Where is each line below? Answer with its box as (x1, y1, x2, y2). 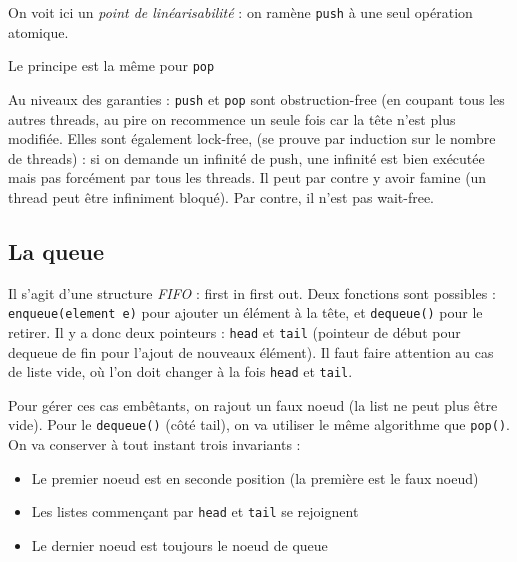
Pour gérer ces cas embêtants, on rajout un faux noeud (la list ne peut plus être (8, 394, 498, 415)
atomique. (8, 21, 69, 42)
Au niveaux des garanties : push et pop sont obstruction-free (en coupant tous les (8, 88, 505, 109)
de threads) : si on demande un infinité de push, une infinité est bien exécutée (8, 147, 485, 168)
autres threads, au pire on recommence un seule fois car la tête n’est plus (8, 108, 456, 129)
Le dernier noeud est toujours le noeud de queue (31, 534, 328, 555)
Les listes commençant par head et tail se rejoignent (31, 501, 359, 522)
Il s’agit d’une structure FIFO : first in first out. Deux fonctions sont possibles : (8, 282, 496, 303)
